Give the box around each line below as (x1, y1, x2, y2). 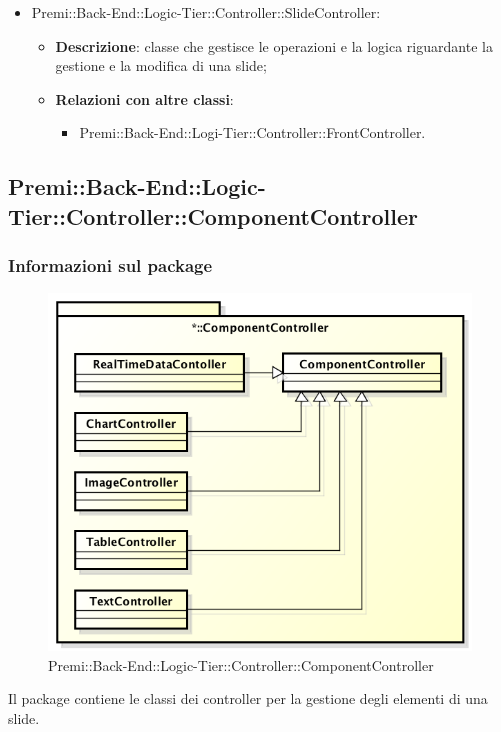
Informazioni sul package (8, 253, 213, 278)
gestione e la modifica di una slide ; (55, 55, 267, 76)
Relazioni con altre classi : (55, 88, 234, 109)
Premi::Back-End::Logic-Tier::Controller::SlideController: (31, 2, 381, 22)
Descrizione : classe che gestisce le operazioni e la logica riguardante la (55, 35, 493, 56)
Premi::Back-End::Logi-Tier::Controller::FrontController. (79, 122, 426, 143)
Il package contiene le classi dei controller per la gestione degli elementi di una (8, 688, 488, 709)
